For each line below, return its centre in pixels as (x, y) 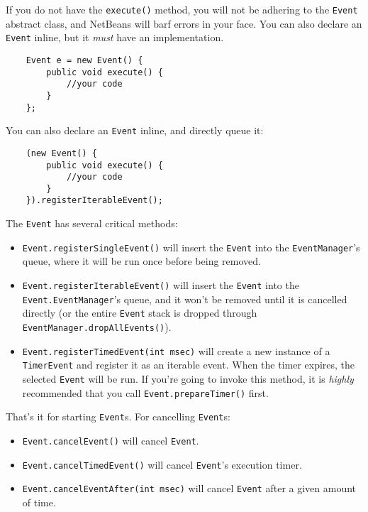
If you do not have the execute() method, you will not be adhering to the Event (182, 9)
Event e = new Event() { (84, 60)
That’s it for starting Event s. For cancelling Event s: (118, 416)
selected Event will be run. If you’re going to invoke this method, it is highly (188, 378)
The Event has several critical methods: (92, 223)
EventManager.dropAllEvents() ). (97, 327)
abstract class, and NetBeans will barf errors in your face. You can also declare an (184, 23)
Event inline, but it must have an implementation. (115, 37)
